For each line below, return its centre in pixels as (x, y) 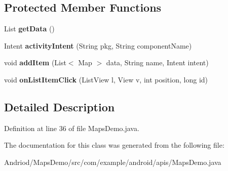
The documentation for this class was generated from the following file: (114, 145)
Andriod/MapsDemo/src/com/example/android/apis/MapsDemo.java (113, 162)
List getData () (29, 29)
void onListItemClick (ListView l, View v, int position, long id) (106, 79)
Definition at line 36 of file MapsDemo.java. (72, 128)
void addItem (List (35, 62)
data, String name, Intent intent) (157, 62)
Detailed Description (60, 106)
